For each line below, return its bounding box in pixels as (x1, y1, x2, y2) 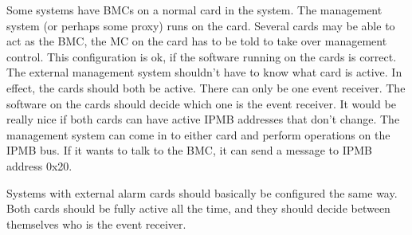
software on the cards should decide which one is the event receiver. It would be (6, 95, 396, 112)
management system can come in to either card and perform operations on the (6, 126, 390, 143)
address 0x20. (6, 157, 73, 174)
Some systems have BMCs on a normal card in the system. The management (6, 2, 383, 18)
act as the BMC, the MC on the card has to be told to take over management (6, 33, 387, 49)
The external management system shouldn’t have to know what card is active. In (6, 64, 402, 80)
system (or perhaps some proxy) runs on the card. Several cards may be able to (6, 17, 395, 33)
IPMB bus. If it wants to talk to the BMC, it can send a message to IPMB (6, 142, 373, 159)
